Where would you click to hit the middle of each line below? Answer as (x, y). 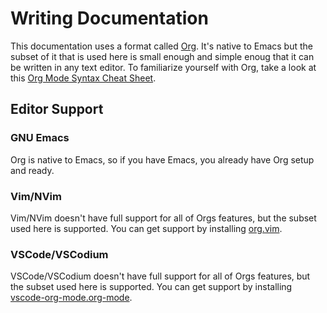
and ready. (32, 170)
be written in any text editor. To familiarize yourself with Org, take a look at (163, 67)
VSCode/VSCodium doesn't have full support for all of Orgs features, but (160, 276)
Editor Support (57, 109)
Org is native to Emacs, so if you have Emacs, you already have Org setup (162, 159)
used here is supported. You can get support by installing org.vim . (146, 228)
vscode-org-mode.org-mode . (71, 298)
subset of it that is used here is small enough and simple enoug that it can (162, 56)
